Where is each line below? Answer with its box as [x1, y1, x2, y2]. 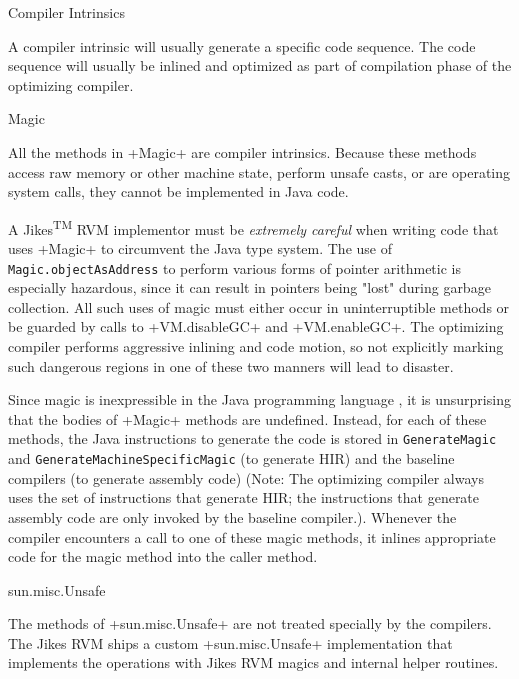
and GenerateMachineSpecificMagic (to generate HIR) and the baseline [8, 448, 455, 469]
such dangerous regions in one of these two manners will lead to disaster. [8, 355, 454, 376]
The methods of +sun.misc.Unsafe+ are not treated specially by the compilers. [8, 613, 492, 634]
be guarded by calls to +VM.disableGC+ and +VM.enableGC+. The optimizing [8, 316, 504, 337]
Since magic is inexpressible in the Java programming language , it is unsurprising [8, 389, 511, 410]
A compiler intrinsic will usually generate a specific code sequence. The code [8, 35, 476, 56]
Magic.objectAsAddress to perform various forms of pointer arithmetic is [8, 257, 461, 278]
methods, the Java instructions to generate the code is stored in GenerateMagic [8, 428, 497, 449]
